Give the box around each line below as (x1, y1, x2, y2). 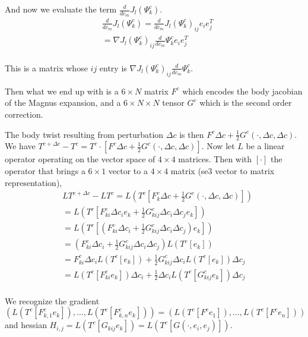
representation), (5, 176, 62, 188)
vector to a (108, 164, 148, 177)
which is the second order (199, 96, 292, 109)
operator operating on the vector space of (5, 153, 155, 165)
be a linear (246, 140, 285, 152)
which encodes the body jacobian (182, 84, 303, 97)
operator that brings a (5, 164, 85, 177)
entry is (99, 61, 127, 74)
